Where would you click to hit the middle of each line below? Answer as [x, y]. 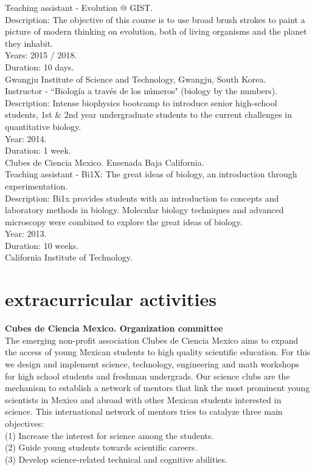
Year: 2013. [26, 233]
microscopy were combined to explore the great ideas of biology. [124, 221]
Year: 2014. [26, 138]
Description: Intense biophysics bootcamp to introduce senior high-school [141, 102]
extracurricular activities [111, 299]
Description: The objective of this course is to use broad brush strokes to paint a [155, 19]
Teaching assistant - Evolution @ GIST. [79, 7]
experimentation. [36, 186]
